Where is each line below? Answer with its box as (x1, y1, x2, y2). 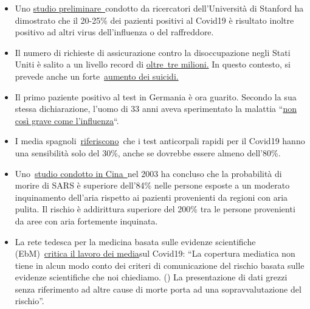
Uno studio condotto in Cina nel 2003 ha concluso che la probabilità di (15, 167, 282, 179)
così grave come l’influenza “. (15, 114, 119, 127)
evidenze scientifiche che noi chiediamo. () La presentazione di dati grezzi (15, 271, 288, 283)
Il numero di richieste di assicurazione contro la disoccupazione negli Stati (15, 46, 291, 58)
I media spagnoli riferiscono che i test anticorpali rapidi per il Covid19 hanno (15, 134, 305, 147)
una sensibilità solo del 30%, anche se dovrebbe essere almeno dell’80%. (15, 146, 281, 159)
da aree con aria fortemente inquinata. (15, 214, 158, 227)
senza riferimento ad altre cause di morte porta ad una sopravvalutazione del (15, 282, 301, 295)
